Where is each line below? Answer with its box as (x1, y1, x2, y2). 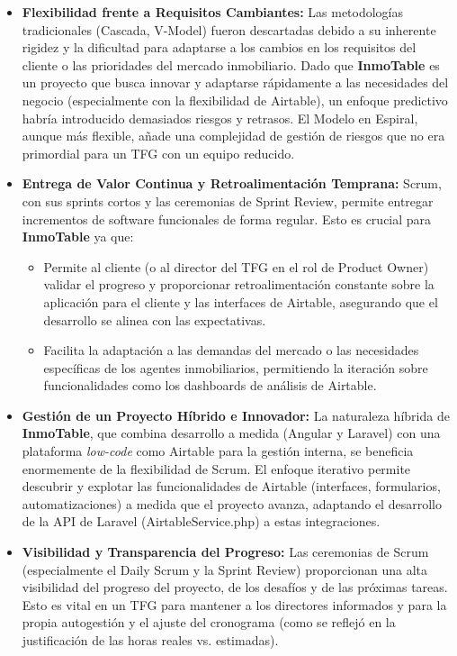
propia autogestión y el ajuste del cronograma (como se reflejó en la (22, 613, 396, 632)
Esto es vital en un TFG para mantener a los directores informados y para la (22, 595, 447, 614)
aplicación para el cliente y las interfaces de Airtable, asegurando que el (43, 292, 438, 311)
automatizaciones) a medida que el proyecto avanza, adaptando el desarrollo (22, 494, 442, 513)
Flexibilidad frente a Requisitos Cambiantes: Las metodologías (22, 3, 404, 21)
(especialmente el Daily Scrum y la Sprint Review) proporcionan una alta (22, 560, 427, 579)
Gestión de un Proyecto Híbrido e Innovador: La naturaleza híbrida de (22, 405, 450, 424)
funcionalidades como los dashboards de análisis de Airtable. (43, 376, 377, 395)
